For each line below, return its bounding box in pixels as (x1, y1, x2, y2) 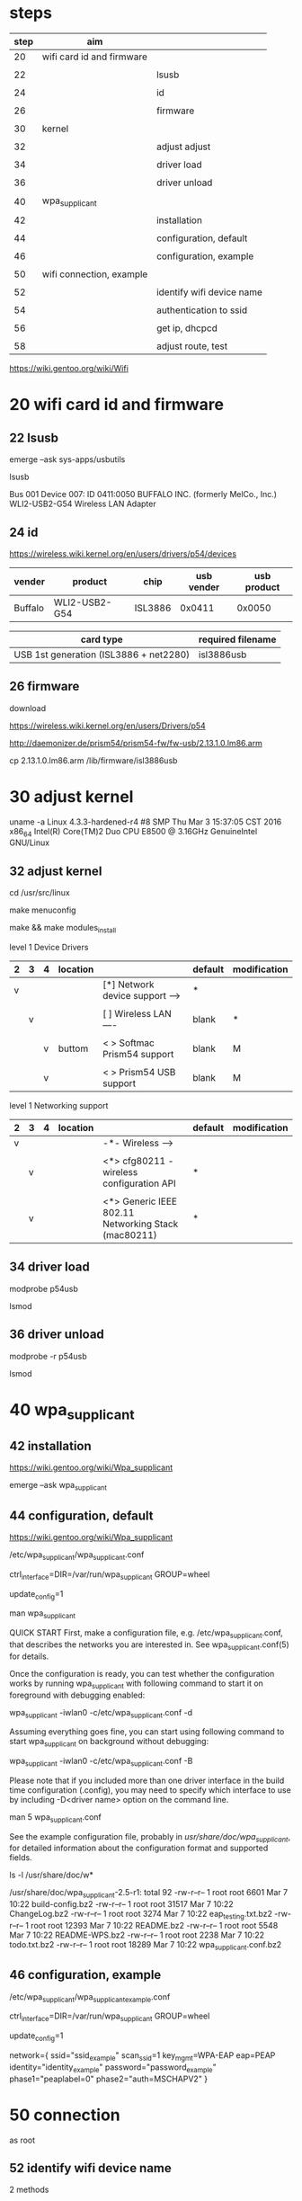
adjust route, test (155, 340, 227, 352)
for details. (9, 1651, 49, 1662)
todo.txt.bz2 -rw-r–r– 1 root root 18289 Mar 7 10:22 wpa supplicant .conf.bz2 (9, 1939, 282, 1952)
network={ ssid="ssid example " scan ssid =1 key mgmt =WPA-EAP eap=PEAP (9, 2050, 276, 2063)
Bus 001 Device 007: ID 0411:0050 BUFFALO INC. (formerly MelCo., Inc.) (9, 489, 277, 500)
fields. (9, 1852, 33, 1863)
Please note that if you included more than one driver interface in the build (9, 1775, 285, 1786)
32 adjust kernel (9, 863, 102, 878)
